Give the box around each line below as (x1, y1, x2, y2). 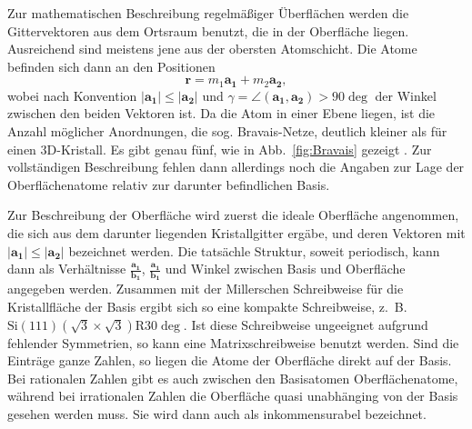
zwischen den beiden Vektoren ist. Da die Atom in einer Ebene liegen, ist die (7, 104, 436, 123)
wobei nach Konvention (7, 85, 137, 105)
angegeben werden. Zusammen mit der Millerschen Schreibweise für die (7, 279, 404, 298)
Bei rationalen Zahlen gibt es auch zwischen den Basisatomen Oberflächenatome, (7, 368, 458, 387)
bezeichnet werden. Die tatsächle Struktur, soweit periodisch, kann (68, 241, 440, 260)
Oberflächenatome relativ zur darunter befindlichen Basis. (7, 175, 330, 194)
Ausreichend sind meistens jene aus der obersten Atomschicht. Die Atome (7, 39, 417, 58)
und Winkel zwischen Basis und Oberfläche (165, 259, 406, 278)
